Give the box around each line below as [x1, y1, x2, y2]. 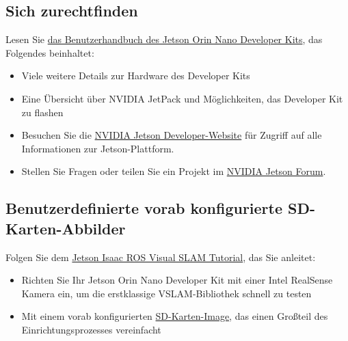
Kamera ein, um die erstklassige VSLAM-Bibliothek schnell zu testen [21, 286, 312, 300]
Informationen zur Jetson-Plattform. [21, 141, 174, 155]
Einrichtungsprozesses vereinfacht [21, 322, 161, 336]
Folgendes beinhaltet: [5, 45, 94, 59]
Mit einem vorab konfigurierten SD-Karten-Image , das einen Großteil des [21, 309, 328, 323]
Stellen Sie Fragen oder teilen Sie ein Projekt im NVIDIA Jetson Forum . [21, 164, 326, 178]
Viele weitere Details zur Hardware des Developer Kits [21, 68, 250, 83]
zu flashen [21, 105, 64, 119]
